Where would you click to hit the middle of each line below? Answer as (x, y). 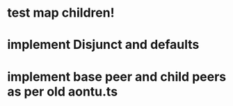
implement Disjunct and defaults (103, 45)
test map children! (61, 13)
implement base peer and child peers (117, 76)
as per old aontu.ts (63, 91)
